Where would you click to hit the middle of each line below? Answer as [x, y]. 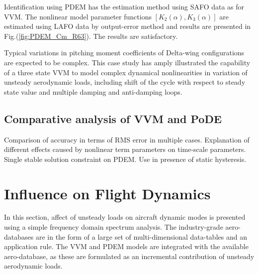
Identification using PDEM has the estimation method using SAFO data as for [124, 6]
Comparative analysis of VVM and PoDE [113, 118]
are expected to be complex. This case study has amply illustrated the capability [127, 62]
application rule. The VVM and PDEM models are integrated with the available [126, 246]
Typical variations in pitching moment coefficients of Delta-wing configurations [124, 53]
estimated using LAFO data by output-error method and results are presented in [128, 26]
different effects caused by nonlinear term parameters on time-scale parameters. [125, 149]
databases [19, 236]
